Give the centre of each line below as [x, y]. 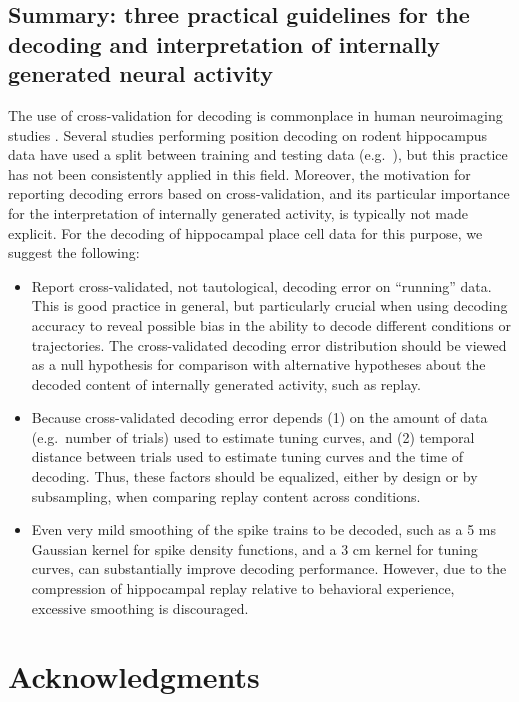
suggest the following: [74, 252]
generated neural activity [141, 73]
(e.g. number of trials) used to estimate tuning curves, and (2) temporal [253, 436]
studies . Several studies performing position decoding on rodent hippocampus [248, 134]
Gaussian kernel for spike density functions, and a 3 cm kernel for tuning [254, 548]
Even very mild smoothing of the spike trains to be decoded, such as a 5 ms [264, 529]
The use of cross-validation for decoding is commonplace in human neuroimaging [255, 114]
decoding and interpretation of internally [224, 43]
